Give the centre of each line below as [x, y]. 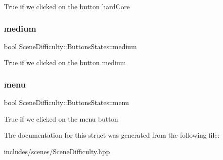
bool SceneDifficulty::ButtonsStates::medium [70, 46]
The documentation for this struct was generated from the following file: [112, 135]
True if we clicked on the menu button [61, 118]
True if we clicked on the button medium [65, 62]
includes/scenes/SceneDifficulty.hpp [57, 151]
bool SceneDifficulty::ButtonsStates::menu [66, 102]
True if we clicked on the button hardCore [67, 6]
